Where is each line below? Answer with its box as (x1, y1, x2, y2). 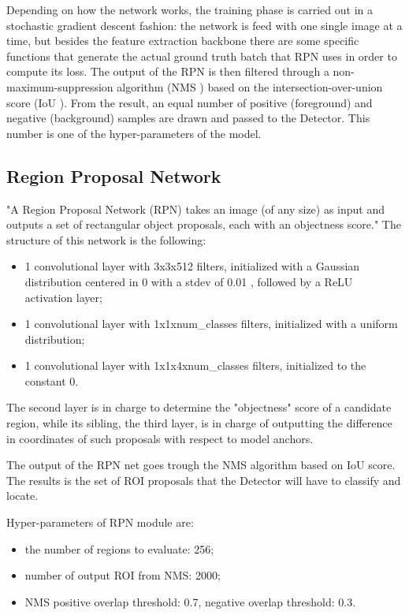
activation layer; (24, 289, 102, 305)
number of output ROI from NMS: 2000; (24, 567, 221, 583)
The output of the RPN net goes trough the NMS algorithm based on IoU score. (6, 457, 396, 473)
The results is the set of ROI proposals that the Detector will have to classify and (6, 471, 401, 488)
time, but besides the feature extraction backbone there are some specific (6, 32, 359, 49)
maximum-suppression (6, 78, 113, 95)
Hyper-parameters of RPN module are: (6, 514, 194, 531)
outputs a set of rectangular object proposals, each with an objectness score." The (6, 216, 401, 233)
